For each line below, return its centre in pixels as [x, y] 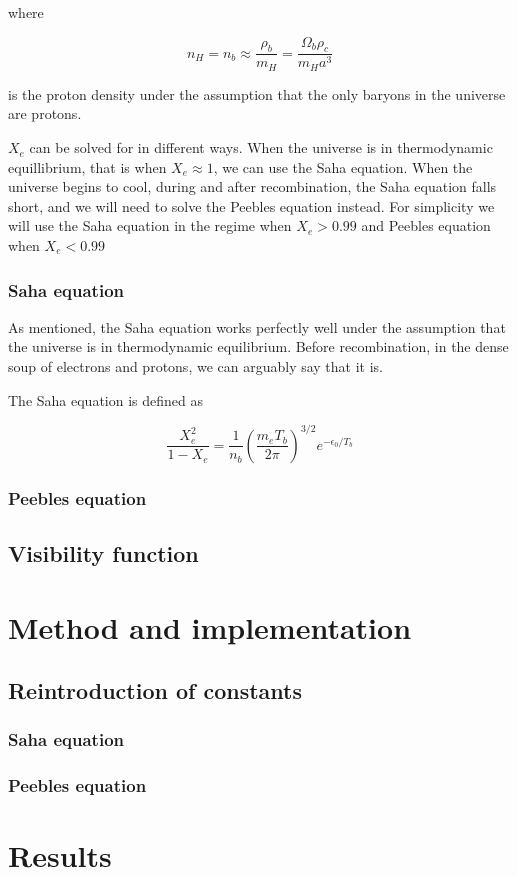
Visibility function [103, 552]
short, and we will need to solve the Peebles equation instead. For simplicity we [251, 205]
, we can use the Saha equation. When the [343, 166]
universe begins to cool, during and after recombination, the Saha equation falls [252, 186]
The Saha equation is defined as [105, 399]
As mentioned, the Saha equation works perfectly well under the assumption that [257, 326]
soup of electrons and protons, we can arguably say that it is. [196, 366]
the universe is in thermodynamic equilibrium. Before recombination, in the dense [258, 346]
